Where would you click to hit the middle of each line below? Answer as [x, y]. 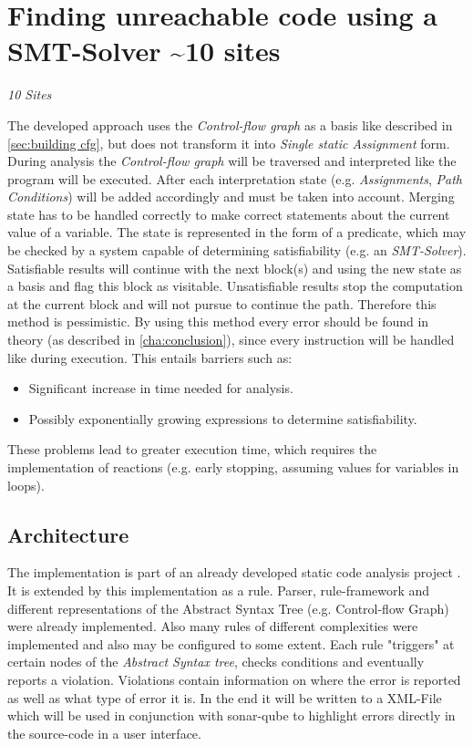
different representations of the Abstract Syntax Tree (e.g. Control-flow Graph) [228, 608]
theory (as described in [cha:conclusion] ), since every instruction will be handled [231, 340]
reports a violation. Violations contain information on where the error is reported [234, 679]
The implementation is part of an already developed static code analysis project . [234, 572]
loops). [26, 485]
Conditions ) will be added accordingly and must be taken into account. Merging [231, 197]
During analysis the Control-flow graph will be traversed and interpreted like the [232, 161]
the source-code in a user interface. [104, 733]
